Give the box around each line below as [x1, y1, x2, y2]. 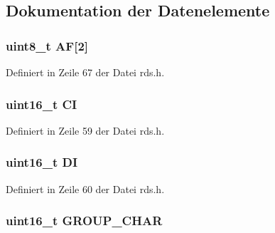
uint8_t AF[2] [6, 36, 89, 54]
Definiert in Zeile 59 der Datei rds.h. [6, 123, 165, 138]
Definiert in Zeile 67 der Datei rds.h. [6, 65, 165, 79]
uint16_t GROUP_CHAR [6, 212, 163, 229]
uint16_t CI [6, 95, 77, 113]
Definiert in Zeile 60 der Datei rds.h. [6, 181, 165, 196]
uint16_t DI [6, 153, 78, 171]
